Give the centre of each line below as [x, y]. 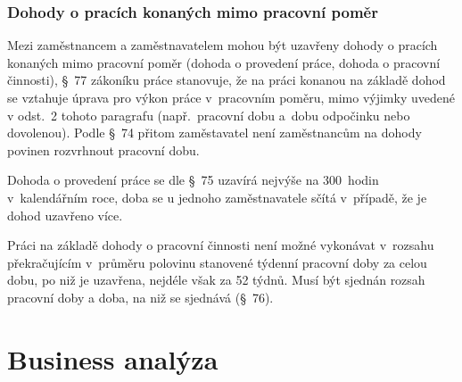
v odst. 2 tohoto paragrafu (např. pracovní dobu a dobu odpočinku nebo [209, 115]
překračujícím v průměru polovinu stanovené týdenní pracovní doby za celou [217, 262]
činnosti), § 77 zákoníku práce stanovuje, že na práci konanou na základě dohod [227, 80]
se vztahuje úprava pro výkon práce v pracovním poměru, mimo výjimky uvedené [231, 97]
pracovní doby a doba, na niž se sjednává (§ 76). [140, 297]
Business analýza [113, 358]
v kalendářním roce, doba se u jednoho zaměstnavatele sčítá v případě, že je [217, 197]
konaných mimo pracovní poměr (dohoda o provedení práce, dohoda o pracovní [224, 62]
